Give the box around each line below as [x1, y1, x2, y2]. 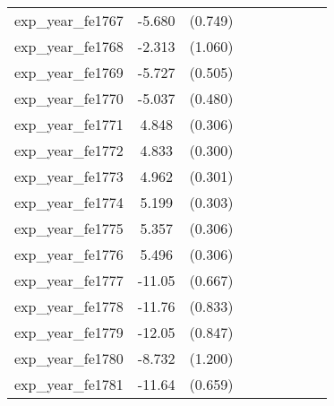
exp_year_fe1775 [14, 218, 124, 238]
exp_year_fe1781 [14, 374, 124, 394]
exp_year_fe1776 [14, 244, 124, 264]
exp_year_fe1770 [14, 88, 124, 108]
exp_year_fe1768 [14, 36, 124, 56]
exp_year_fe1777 [14, 270, 124, 290]
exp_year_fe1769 [14, 62, 124, 82]
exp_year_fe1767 [14, 10, 124, 30]
